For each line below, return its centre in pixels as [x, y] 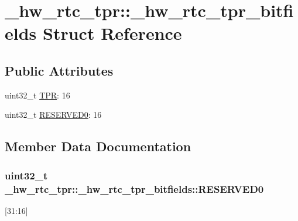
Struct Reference [112, 33]
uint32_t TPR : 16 [37, 95]
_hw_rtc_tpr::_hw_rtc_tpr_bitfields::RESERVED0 [134, 188]
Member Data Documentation [98, 146]
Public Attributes [59, 70]
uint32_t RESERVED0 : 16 [53, 115]
